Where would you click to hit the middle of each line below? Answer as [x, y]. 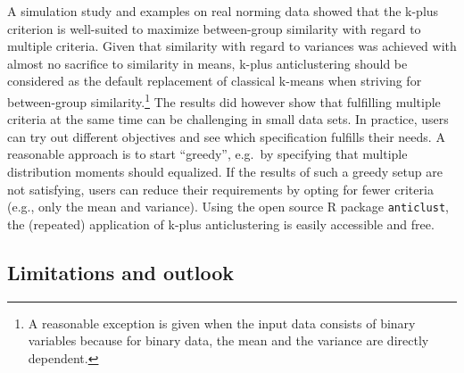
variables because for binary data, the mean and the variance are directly [228, 340]
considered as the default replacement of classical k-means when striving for [215, 81]
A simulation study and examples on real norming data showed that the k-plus [223, 11]
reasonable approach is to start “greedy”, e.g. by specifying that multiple [207, 154]
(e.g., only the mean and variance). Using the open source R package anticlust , [228, 207]
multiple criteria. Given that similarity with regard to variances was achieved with [232, 46]
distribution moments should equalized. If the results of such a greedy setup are [225, 171]
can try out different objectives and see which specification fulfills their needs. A [226, 136]
